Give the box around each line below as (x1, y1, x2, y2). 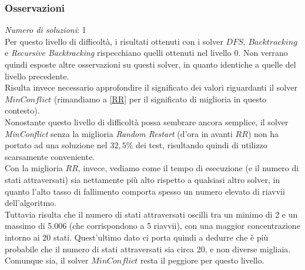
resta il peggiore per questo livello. (140, 254, 264, 266)
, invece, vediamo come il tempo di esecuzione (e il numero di (78, 162, 299, 174)
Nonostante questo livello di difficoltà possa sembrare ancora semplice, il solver (5, 115, 289, 128)
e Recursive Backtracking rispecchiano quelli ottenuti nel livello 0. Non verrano (5, 46, 288, 59)
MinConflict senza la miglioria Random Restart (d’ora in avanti (5, 127, 233, 139)
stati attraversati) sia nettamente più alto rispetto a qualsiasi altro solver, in (5, 173, 280, 185)
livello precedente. (5, 69, 69, 82)
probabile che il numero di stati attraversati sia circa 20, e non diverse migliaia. (5, 242, 291, 255)
